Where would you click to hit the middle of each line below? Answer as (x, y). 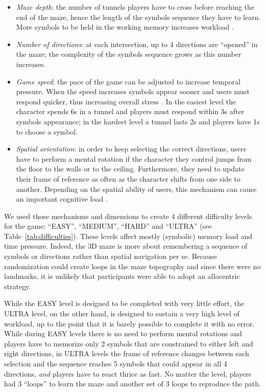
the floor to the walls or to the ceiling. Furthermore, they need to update (130, 169)
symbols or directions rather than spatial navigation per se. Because (111, 256)
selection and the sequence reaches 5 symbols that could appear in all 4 (116, 363)
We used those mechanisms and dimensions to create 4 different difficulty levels (128, 216)
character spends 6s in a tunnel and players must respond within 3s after (130, 111)
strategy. (18, 286)
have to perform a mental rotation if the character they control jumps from (134, 158)
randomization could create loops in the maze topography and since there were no (132, 266)
